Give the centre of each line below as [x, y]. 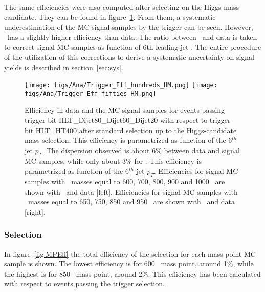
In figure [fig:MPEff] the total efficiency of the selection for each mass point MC [130, 253]
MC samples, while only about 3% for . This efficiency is [113, 161]
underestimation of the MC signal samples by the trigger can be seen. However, [129, 27]
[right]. [35, 211]
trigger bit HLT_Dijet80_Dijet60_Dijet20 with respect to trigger [128, 120]
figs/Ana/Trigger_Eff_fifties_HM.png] [91, 93]
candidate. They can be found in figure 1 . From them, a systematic [110, 17]
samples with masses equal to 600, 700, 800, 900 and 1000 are [125, 182]
